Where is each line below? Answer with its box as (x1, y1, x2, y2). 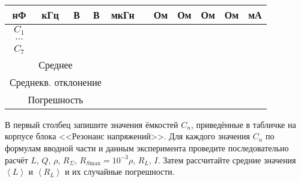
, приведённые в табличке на (190, 118, 296, 130)
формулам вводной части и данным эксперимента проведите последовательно (5, 142, 289, 154)
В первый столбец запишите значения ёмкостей (5, 118, 178, 130)
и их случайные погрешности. (64, 165, 175, 178)
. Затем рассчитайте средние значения (157, 153, 296, 166)
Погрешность (28, 92, 84, 106)
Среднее (38, 57, 73, 71)
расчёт (5, 153, 28, 166)
